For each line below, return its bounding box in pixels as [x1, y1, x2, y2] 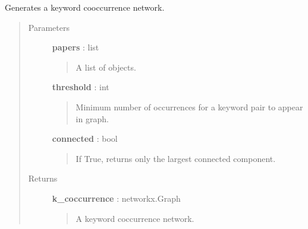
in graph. [76, 112, 109, 125]
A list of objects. [76, 61, 136, 73]
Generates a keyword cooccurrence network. [5, 1, 165, 13]
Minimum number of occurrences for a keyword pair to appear [76, 100, 303, 113]
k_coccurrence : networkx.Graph [52, 192, 181, 204]
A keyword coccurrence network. [76, 212, 194, 224]
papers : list [52, 41, 99, 53]
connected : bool [52, 132, 118, 145]
